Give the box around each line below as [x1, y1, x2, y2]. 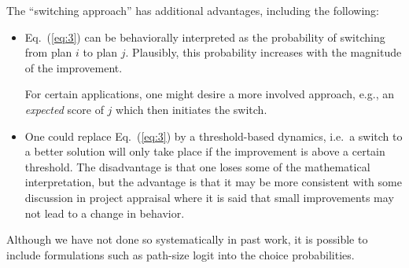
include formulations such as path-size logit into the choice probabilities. [6, 246, 355, 262]
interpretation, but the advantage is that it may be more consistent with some [24, 174, 402, 190]
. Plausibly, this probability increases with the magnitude [125, 44, 402, 61]
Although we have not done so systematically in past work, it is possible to [6, 231, 368, 248]
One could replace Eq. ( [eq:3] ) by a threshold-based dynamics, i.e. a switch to [24, 127, 403, 144]
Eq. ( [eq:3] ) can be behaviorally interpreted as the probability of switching [24, 28, 385, 45]
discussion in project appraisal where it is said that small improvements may [24, 189, 394, 205]
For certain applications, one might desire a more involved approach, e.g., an [24, 86, 394, 102]
